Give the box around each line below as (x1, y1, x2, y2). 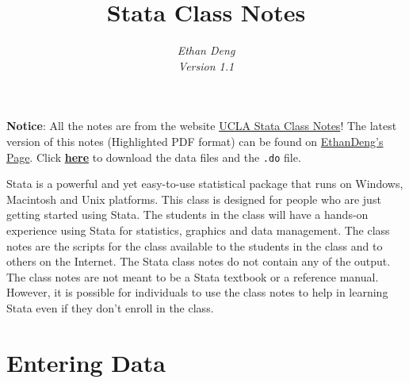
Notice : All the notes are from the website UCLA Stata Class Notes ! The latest (6, 117, 397, 134)
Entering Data (6, 346, 166, 378)
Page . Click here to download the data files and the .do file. (6, 148, 301, 165)
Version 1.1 (178, 57, 235, 74)
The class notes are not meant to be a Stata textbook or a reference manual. (6, 268, 379, 285)
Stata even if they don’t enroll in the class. (6, 299, 214, 316)
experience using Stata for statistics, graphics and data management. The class (6, 221, 390, 238)
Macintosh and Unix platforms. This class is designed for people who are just (6, 190, 381, 207)
